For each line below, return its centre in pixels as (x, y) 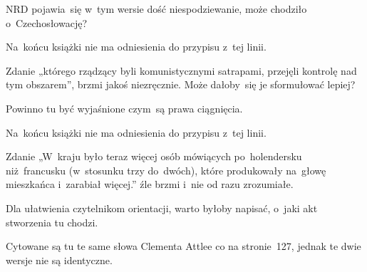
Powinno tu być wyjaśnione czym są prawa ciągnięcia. (124, 108)
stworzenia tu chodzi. (52, 222)
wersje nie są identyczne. (59, 260)
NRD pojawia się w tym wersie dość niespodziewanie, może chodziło (156, 9)
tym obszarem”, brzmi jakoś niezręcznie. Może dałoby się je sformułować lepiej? (181, 84)
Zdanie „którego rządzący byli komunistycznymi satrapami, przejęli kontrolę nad (181, 70)
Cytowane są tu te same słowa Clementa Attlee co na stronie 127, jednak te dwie (183, 246)
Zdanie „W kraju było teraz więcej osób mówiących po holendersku (154, 156)
